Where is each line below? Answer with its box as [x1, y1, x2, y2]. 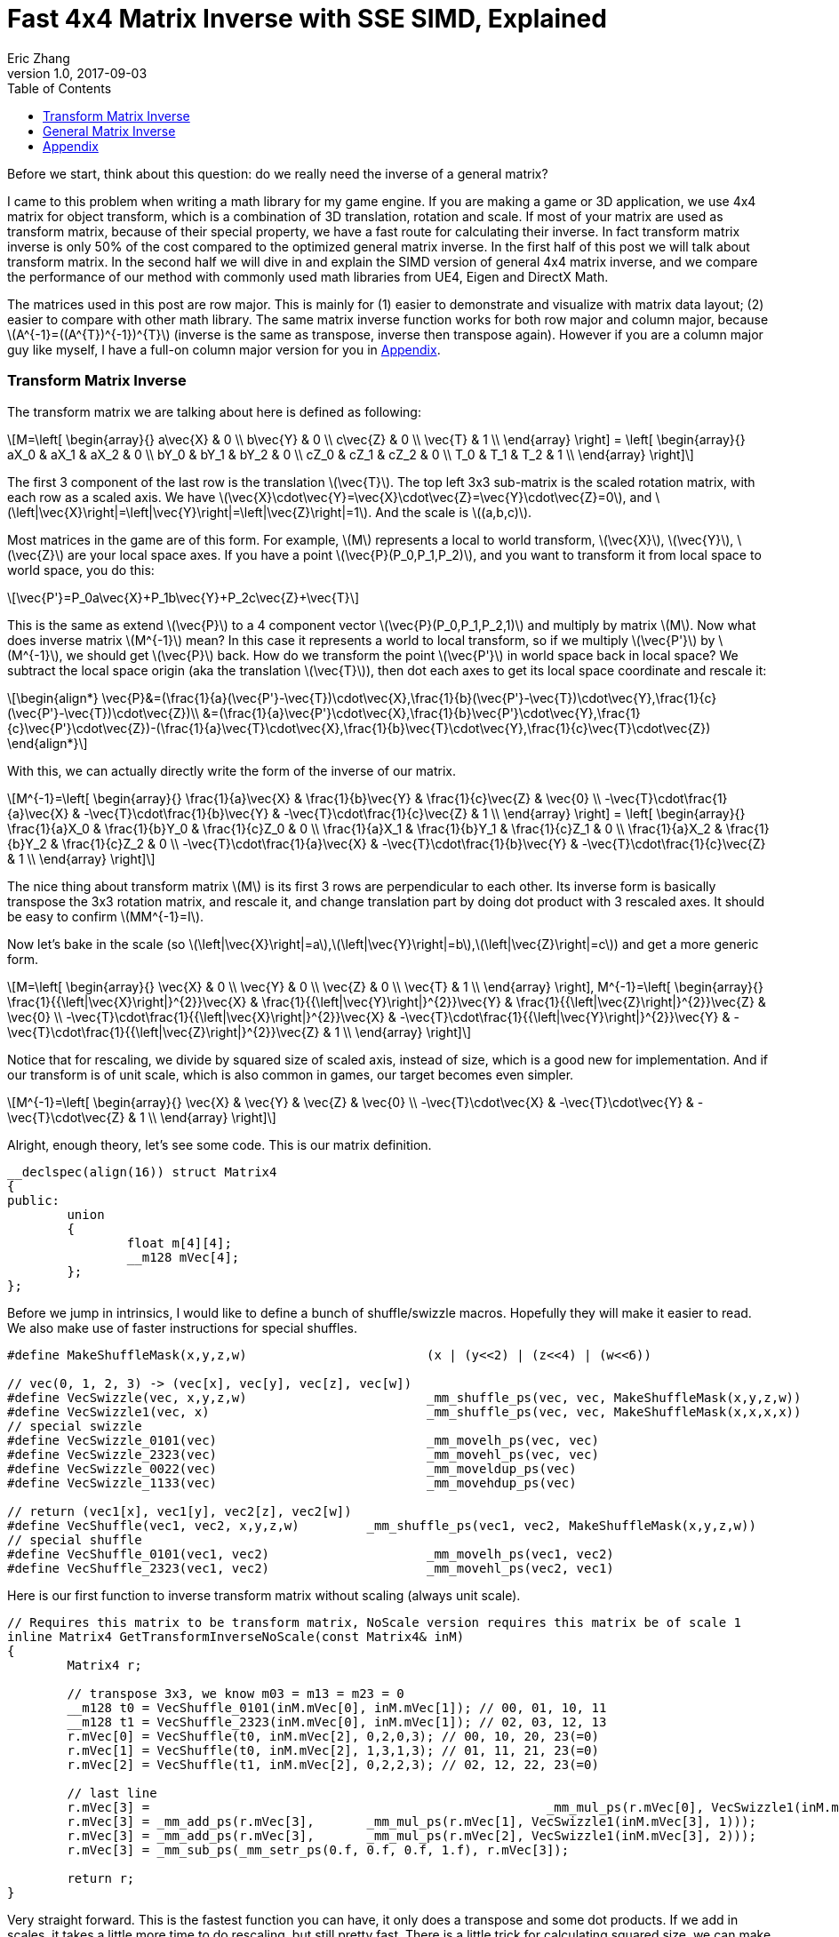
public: [7, 1192, 60, 1208]
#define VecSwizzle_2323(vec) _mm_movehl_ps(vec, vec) [7, 1447, 599, 1462]
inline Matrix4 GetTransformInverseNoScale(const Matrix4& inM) [7, 1629, 465, 1644]
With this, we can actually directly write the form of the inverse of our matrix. [7, 762, 456, 778]
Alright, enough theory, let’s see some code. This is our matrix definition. [7, 1136, 432, 1152]
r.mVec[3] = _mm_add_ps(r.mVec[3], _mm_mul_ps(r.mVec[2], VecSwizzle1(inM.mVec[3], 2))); [67, 1828, 756, 1843]
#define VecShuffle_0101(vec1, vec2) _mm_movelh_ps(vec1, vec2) [7, 1546, 614, 1561]
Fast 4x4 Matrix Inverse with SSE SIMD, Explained [7, 4, 607, 34]
